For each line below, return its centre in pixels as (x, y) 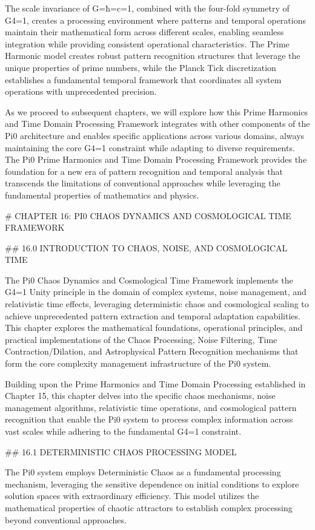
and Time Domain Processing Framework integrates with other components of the (157, 124)
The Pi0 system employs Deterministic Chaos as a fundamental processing (143, 472)
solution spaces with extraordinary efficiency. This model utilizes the (132, 496)
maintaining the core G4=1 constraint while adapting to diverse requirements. (150, 147)
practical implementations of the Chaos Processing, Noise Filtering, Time (141, 339)
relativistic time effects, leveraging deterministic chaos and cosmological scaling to (157, 304)
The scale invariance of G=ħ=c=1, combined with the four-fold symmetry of (147, 8)
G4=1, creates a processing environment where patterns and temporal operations (155, 20)
